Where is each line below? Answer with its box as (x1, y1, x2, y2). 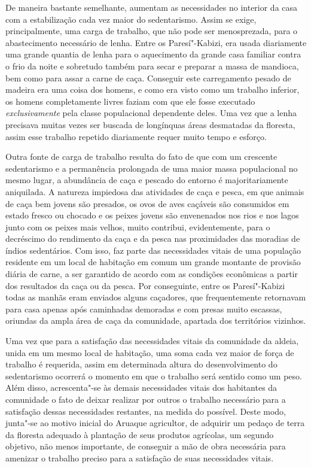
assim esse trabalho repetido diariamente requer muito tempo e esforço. (5, 130, 267, 142)
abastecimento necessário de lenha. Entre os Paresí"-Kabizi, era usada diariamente (5, 36, 307, 48)
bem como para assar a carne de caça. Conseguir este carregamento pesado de (5, 71, 291, 84)
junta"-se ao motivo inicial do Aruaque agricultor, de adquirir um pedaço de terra (5, 417, 305, 429)
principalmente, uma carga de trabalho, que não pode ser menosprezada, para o (5, 25, 298, 37)
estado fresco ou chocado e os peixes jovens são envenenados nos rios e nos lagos (5, 209, 299, 221)
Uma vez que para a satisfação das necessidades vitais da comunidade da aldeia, (5, 335, 299, 347)
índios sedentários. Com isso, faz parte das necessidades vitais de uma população (5, 244, 301, 256)
